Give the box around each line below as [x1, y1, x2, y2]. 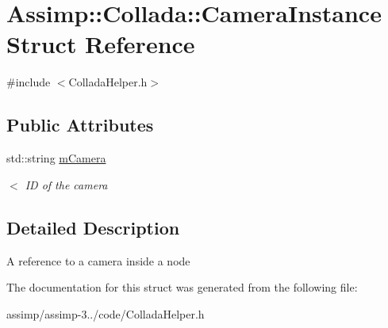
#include [6, 74, 51, 90]
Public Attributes [6, 113, 154, 137]
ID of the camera [25, 176, 108, 193]
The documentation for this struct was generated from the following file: [6, 279, 358, 296]
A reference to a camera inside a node [6, 252, 190, 269]
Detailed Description [6, 215, 180, 239]
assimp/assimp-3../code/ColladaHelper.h [6, 305, 205, 322]
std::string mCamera [6, 150, 106, 166]
